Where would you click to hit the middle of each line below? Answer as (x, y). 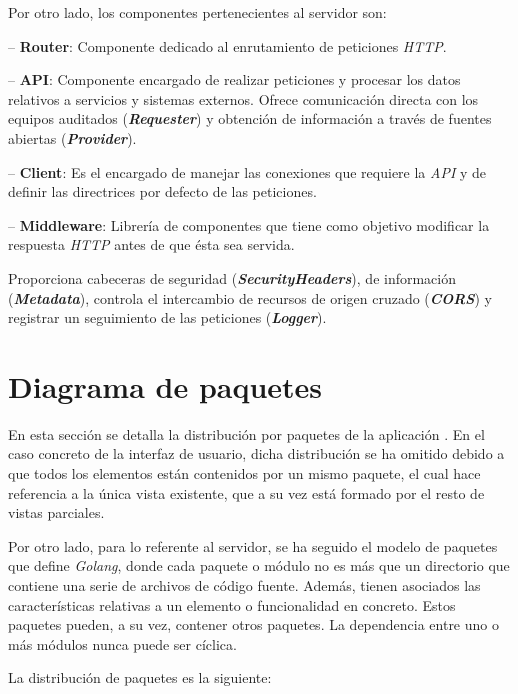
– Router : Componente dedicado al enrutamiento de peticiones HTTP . (227, 45)
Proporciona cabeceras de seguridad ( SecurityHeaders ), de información (232, 277)
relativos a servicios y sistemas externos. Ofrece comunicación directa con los (243, 98)
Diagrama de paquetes (165, 385)
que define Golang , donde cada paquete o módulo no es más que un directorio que (259, 565)
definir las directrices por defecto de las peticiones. (162, 191)
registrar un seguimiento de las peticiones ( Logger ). (167, 317)
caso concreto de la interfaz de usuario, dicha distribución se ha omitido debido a (256, 453)
